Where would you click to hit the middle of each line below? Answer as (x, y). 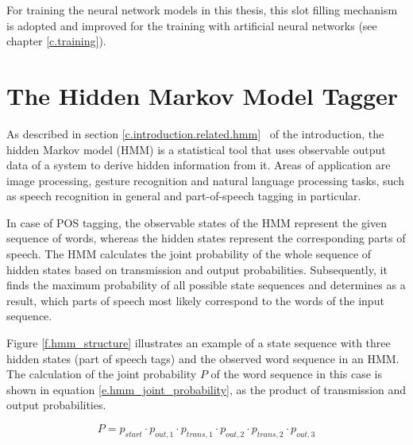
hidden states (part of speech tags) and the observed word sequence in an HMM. (203, 358)
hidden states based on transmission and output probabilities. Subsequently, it (197, 269)
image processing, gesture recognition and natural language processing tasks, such (205, 180)
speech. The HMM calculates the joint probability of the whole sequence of (189, 254)
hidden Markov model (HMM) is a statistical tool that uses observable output (196, 149)
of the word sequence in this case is (296, 374)
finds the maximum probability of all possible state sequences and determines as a (206, 285)
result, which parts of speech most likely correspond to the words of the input (195, 300)
